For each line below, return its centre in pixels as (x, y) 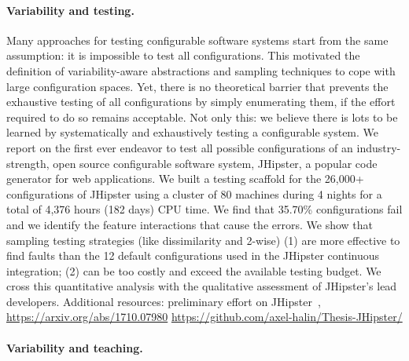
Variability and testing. (70, 10)
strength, (28, 163)
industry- (379, 147)
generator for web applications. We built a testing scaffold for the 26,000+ (185, 179)
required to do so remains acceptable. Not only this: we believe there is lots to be (202, 117)
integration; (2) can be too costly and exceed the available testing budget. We (194, 270)
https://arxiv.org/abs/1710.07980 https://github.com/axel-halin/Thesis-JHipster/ (204, 317)
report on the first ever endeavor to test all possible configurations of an (180, 147)
